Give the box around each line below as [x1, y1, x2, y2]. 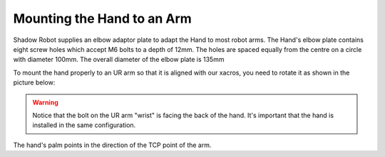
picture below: [13, 78, 56, 87]
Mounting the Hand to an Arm [13, 11, 192, 26]
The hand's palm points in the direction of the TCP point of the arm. [13, 141, 212, 149]
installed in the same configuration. [32, 121, 136, 129]
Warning [32, 98, 58, 107]
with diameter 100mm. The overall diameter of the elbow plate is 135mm [13, 55, 225, 64]
